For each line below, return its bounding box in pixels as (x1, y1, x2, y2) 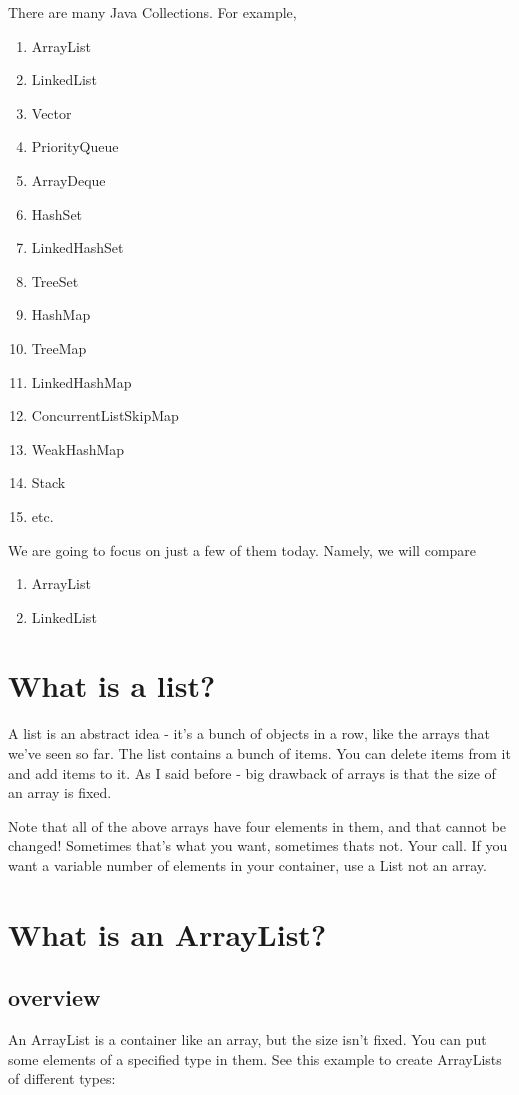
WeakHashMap (31, 438, 125, 459)
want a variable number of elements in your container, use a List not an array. (8, 854, 487, 875)
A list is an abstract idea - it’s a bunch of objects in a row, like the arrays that (8, 723, 491, 744)
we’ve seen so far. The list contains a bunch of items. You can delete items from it (8, 743, 511, 763)
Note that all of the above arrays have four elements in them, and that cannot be (8, 815, 507, 836)
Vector (31, 102, 72, 123)
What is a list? (8, 665, 216, 706)
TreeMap (31, 337, 87, 358)
